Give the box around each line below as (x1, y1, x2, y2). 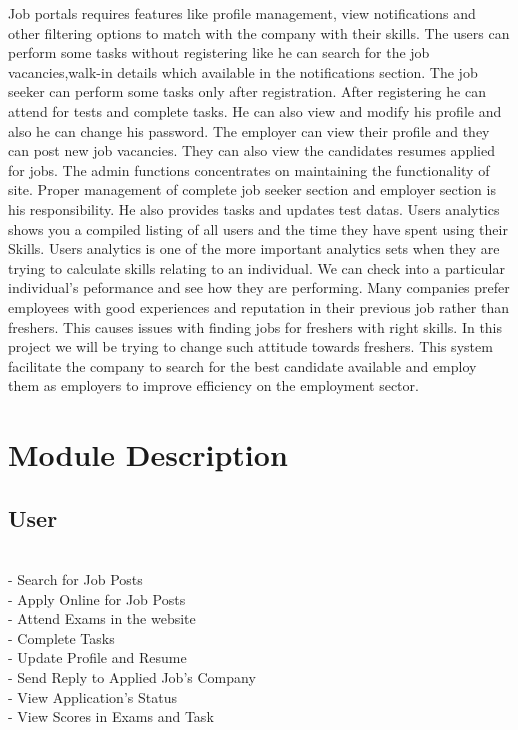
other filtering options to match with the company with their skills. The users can (8, 22, 510, 43)
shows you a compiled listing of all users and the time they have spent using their (8, 218, 508, 239)
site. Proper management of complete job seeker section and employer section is (8, 179, 496, 200)
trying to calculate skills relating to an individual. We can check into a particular (8, 257, 505, 278)
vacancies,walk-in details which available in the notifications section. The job (8, 61, 478, 82)
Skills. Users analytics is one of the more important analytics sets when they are (8, 238, 500, 259)
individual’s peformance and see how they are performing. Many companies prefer (8, 277, 510, 298)
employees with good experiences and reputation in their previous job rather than (8, 296, 510, 317)
